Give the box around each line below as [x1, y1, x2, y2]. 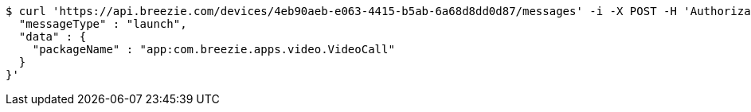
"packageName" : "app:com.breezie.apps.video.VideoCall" [32, 43, 395, 56]
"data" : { [18, 30, 87, 43]
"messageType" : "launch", [18, 17, 187, 30]
